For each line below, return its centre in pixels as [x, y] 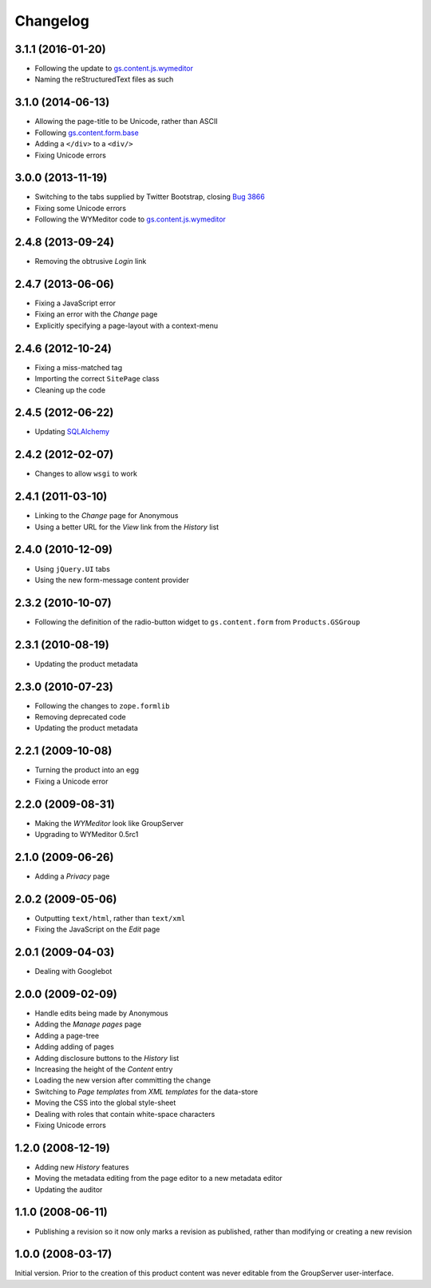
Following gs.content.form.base [87, 133]
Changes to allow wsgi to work [86, 474]
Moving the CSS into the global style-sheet [105, 1103]
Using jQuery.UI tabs [73, 568]
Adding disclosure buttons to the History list [107, 1058]
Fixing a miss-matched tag [79, 367]
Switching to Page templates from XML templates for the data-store [146, 1091]
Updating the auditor [69, 1189]
